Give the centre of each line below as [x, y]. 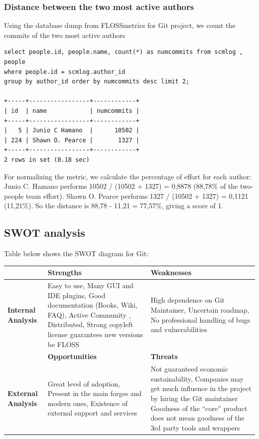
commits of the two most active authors [65, 35]
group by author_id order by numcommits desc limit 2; [97, 82]
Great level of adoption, [84, 383]
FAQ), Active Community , [89, 314]
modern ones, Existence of [87, 403]
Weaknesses [171, 272]
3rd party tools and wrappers [195, 427]
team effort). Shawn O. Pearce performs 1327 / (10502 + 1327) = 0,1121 [137, 196]
